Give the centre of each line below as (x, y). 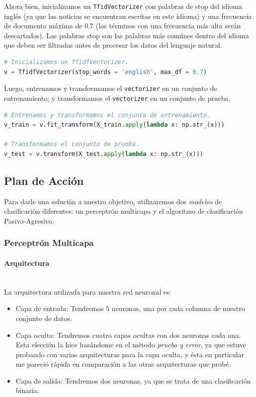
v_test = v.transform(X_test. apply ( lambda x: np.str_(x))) (104, 154)
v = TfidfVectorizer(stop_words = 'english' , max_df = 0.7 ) (106, 72)
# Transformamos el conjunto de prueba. (72, 144)
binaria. (27, 390)
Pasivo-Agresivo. (29, 220)
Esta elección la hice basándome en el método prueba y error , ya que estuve (131, 345)
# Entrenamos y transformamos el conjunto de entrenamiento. (107, 115)
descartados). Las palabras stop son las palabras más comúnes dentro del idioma (127, 35)
